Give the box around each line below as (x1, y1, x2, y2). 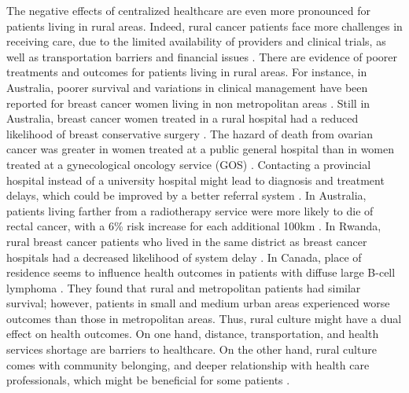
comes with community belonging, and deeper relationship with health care (6, 356, 370, 373)
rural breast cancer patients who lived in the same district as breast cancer (6, 233, 367, 249)
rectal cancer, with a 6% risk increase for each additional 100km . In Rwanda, (6, 218, 381, 234)
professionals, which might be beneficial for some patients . (6, 372, 290, 388)
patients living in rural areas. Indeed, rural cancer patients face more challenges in (6, 17, 403, 34)
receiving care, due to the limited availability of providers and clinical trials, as (6, 33, 386, 50)
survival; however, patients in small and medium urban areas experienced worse (6, 295, 390, 311)
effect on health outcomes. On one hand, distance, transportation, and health (6, 325, 379, 342)
